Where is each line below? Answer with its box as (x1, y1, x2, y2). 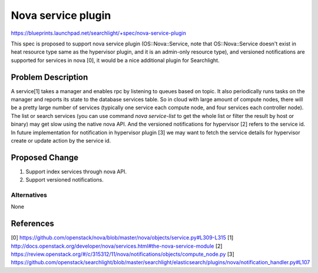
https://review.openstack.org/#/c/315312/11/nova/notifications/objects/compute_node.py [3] (11, 251, 235, 258)
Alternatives (11, 191, 47, 199)
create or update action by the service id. (11, 137, 111, 144)
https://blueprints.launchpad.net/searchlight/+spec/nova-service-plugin (11, 29, 187, 37)
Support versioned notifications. (25, 176, 104, 183)
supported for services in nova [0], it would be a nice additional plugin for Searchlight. (11, 57, 220, 64)
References (11, 219, 54, 229)
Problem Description (11, 72, 88, 82)
